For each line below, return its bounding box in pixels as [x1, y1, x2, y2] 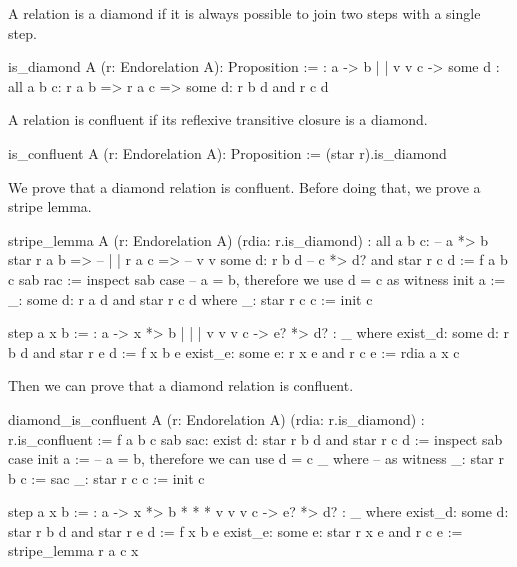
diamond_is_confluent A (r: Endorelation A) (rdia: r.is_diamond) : [8, 408, 425, 429]
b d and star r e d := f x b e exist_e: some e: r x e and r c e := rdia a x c [8, 341, 460, 362]
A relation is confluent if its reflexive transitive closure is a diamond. [8, 109, 428, 130]
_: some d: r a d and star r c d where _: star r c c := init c [8, 288, 373, 309]
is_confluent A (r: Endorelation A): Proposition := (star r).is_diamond [8, 142, 447, 163]
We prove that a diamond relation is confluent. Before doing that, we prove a [8, 176, 481, 197]
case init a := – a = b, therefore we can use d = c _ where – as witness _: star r [8, 448, 504, 469]
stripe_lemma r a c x [8, 540, 139, 561]
